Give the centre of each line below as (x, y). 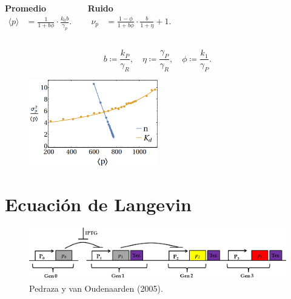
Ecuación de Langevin (98, 204)
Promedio (25, 8)
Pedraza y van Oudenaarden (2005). (96, 288)
